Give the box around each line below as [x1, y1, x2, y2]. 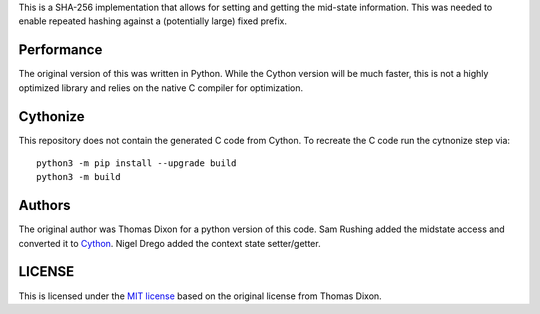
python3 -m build [36, 171, 121, 183]
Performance [18, 41, 103, 59]
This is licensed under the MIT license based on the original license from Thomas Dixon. [18, 290, 382, 302]
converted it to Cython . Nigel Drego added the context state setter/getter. [18, 237, 321, 249]
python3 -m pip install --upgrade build [36, 157, 237, 169]
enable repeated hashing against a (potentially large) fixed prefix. [18, 15, 288, 27]
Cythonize [18, 108, 85, 125]
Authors [18, 197, 71, 214]
